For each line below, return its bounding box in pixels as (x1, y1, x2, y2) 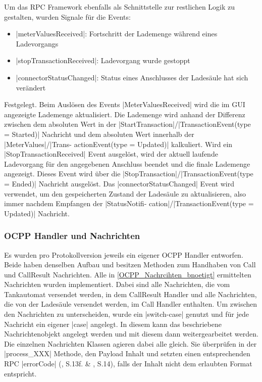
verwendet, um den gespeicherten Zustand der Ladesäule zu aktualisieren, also (4, 188, 246, 199)
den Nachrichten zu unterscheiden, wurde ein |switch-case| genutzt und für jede (4, 309, 249, 319)
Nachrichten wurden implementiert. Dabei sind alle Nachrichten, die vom (4, 279, 230, 290)
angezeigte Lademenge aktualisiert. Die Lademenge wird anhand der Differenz (4, 109, 245, 119)
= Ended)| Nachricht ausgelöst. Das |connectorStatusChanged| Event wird (4, 178, 235, 188)
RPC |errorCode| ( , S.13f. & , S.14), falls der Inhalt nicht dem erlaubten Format (4, 358, 252, 369)
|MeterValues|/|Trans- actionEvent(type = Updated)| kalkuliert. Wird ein (4, 138, 233, 149)
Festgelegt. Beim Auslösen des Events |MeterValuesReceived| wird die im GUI (4, 99, 245, 110)
